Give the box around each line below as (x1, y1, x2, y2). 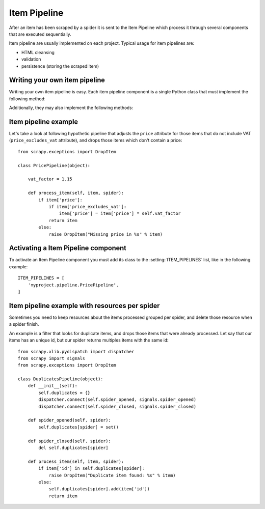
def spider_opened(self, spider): (27, 418, 111, 423)
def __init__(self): (27, 383, 78, 389)
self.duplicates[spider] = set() (38, 424, 119, 430)
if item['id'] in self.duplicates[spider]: (38, 466, 145, 471)
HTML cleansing (21, 49, 55, 55)
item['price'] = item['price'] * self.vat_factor (59, 211, 181, 216)
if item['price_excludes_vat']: (49, 204, 127, 209)
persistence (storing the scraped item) (21, 63, 99, 69)
